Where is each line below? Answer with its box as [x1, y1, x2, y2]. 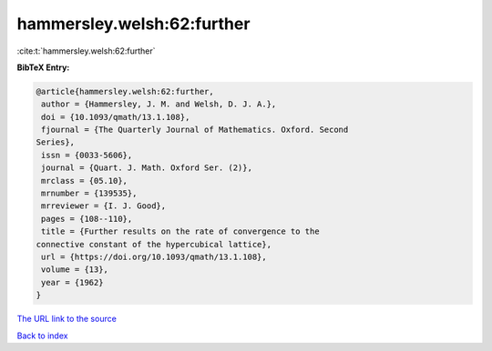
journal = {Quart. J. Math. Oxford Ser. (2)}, [41, 163, 252, 173]
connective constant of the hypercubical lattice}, [36, 239, 272, 249]
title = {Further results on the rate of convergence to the [41, 226, 320, 236]
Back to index [16, 330, 68, 341]
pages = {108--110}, [41, 214, 133, 224]
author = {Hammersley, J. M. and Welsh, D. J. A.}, [41, 99, 277, 109]
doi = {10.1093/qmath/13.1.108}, [41, 112, 190, 122]
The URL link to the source [16, 314, 118, 325]
